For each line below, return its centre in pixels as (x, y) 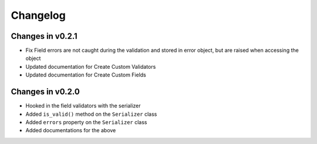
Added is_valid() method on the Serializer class (91, 114)
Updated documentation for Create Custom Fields (86, 75)
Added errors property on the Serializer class (86, 122)
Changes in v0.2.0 (45, 92)
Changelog (38, 15)
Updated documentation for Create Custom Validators (91, 66)
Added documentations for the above (71, 130)
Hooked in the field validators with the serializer (83, 106)
